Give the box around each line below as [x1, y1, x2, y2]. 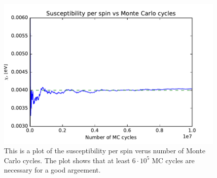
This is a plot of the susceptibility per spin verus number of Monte [4, 145, 206, 156]
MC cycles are [151, 155, 195, 165]
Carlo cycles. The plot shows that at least [4, 155, 130, 165]
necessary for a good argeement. [4, 165, 101, 175]
